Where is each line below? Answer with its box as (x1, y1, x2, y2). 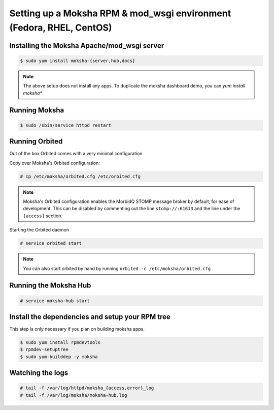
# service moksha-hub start (20, 298, 90, 304)
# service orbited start (20, 241, 82, 246)
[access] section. (23, 213, 63, 219)
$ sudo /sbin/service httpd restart (20, 122, 112, 128)
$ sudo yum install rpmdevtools (20, 339, 101, 345)
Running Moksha (9, 106, 64, 114)
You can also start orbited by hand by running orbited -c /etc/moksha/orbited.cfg (23, 265, 211, 272)
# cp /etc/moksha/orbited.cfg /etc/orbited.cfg (20, 173, 141, 179)
